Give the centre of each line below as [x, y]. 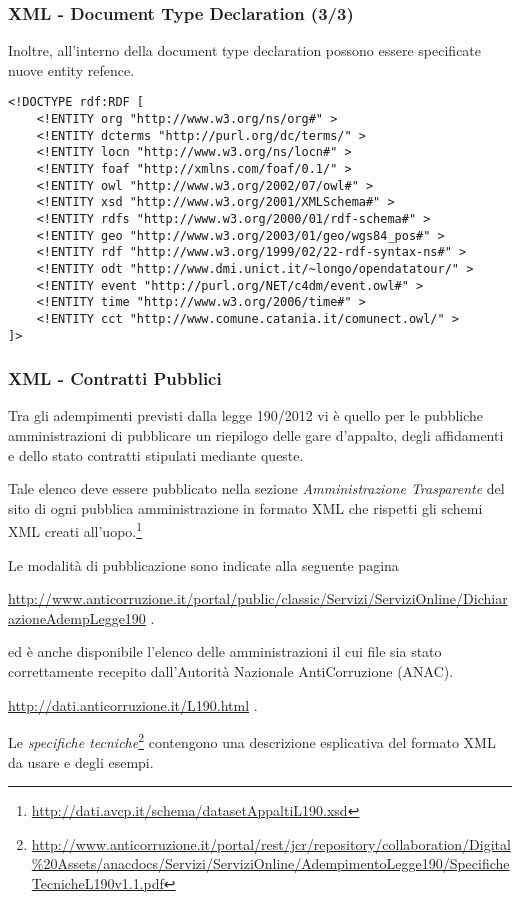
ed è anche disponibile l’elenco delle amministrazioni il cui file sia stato [225, 651]
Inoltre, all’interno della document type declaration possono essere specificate [245, 50]
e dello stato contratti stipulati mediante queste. [156, 454]
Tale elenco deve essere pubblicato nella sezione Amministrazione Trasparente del [256, 488]
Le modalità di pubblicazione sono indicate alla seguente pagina [203, 564]
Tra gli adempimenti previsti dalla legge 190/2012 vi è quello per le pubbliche [246, 415]
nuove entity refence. [71, 69]
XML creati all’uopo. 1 [75, 530]
